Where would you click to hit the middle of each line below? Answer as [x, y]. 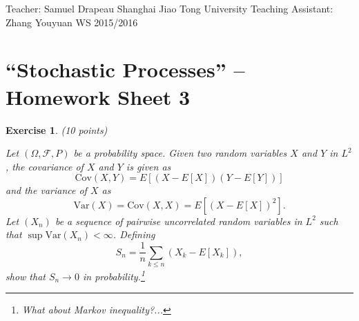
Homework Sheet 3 [98, 96]
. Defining [134, 234]
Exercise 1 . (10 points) [57, 129]
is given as [148, 166]
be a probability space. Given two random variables [180, 153]
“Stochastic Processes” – [125, 69]
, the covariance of [45, 166]
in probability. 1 [114, 275]
